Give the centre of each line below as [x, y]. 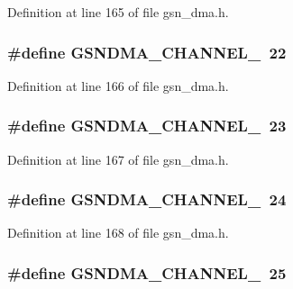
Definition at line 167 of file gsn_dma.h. [118, 159]
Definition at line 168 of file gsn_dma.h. [118, 233]
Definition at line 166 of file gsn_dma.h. [118, 85]
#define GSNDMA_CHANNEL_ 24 [147, 199]
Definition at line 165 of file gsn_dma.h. [118, 12]
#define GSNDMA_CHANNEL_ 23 [147, 126]
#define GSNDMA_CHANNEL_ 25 [147, 272]
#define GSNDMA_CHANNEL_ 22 [147, 52]
